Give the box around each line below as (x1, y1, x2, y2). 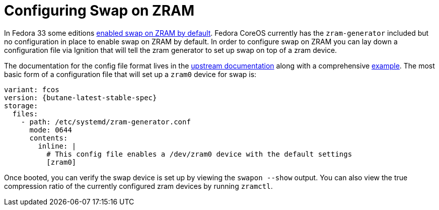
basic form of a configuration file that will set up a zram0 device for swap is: (4, 69, 257, 79)
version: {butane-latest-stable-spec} (4, 93, 157, 102)
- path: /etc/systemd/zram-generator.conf (21, 117, 191, 126)
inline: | (38, 142, 77, 150)
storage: (4, 101, 38, 110)
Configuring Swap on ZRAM (4, 2, 195, 19)
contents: (29, 133, 68, 142)
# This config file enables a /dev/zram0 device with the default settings (46, 150, 352, 158)
